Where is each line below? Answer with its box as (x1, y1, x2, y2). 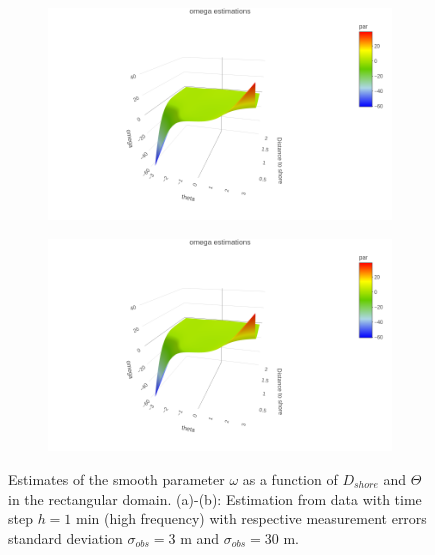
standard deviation (8, 527, 123, 548)
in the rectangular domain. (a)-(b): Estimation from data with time (8, 488, 422, 509)
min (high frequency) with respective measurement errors (76, 508, 427, 529)
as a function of (242, 469, 338, 489)
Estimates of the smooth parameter (8, 469, 225, 489)
